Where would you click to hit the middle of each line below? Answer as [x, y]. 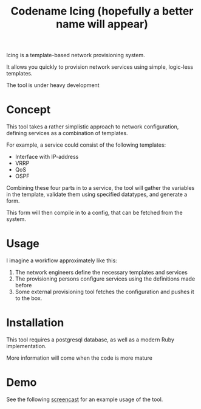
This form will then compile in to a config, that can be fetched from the [95, 213]
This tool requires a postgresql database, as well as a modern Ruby [90, 340]
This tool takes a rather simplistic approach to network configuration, [93, 127]
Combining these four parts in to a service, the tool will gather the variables [101, 188]
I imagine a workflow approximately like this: [62, 260]
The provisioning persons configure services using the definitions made [105, 279]
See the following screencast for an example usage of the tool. [85, 399]
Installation [35, 323]
